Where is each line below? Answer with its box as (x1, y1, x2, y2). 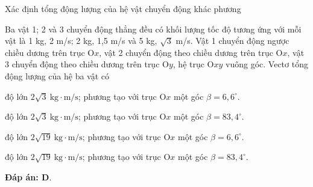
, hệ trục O (172, 58, 214, 70)
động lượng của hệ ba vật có (5, 69, 110, 82)
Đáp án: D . (5, 170, 52, 183)
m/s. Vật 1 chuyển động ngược (175, 34, 289, 47)
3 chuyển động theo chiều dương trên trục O (5, 58, 169, 70)
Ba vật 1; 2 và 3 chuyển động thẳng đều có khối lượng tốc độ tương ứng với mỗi (5, 22, 302, 35)
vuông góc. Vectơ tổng (226, 58, 308, 70)
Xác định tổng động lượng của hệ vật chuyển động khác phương (5, 2, 241, 14)
